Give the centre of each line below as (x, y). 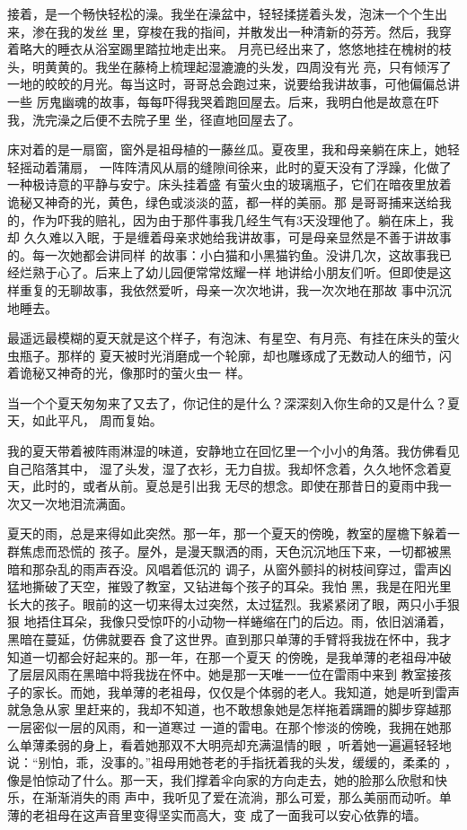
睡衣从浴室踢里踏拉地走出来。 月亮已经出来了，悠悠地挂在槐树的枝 (254, 49)
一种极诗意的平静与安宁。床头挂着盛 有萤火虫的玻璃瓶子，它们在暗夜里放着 (229, 184)
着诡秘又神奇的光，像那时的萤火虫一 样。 (129, 373)
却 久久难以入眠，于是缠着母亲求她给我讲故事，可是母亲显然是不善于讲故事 (229, 237)
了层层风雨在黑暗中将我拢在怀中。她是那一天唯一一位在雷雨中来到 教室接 (223, 674)
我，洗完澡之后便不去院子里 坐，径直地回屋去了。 (154, 119)
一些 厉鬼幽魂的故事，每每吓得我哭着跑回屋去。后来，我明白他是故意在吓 (223, 101)
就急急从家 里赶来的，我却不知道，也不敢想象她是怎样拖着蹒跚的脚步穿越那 (229, 709)
